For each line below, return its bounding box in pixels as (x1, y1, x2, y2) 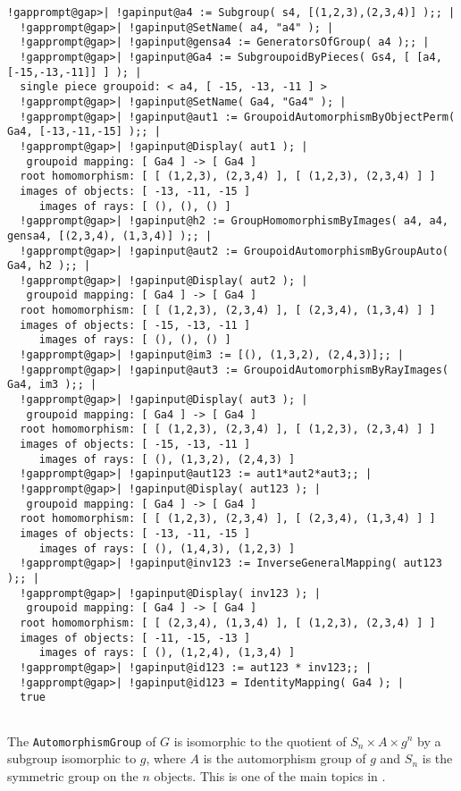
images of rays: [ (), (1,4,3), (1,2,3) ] (38, 542, 296, 555)
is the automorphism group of (203, 749, 366, 768)
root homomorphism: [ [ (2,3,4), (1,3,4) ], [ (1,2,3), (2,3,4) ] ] (20, 616, 436, 629)
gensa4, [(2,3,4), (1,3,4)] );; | (7, 229, 213, 242)
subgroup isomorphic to (7, 749, 137, 768)
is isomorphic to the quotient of (173, 731, 347, 750)
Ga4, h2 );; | (7, 259, 91, 273)
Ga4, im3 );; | (7, 378, 97, 391)
